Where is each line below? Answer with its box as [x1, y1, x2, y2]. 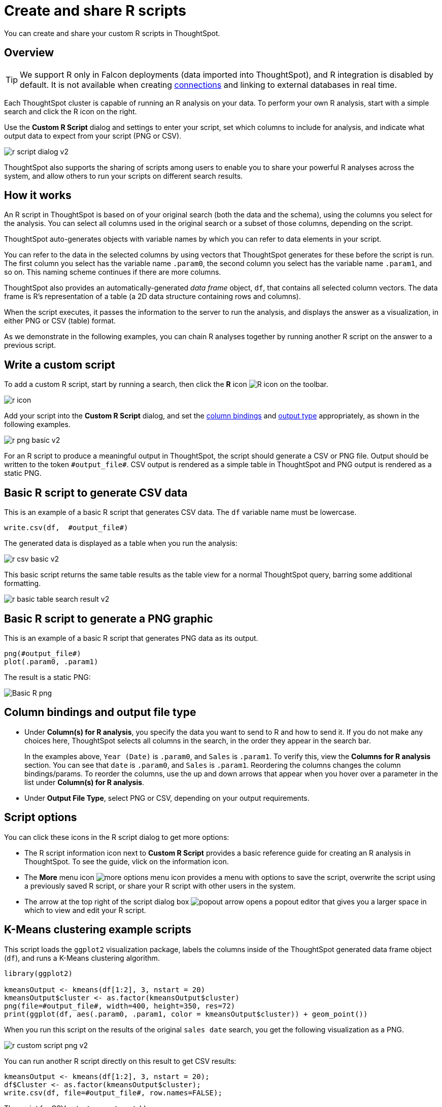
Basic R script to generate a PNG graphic [4, 612, 213, 625]
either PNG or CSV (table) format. [4, 316, 116, 325]
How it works [4, 189, 72, 202]
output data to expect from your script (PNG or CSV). [4, 131, 182, 140]
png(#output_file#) [4, 649, 81, 658]
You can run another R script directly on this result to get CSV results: [4, 1056, 236, 1065]
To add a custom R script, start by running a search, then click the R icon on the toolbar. [4, 380, 328, 389]
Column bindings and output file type [4, 706, 196, 719]
